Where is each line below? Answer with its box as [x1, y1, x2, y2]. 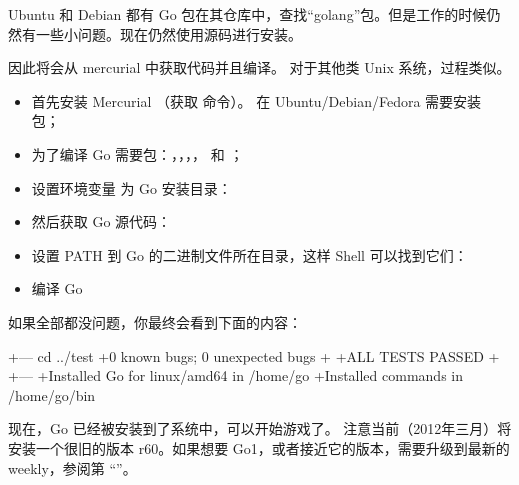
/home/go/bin [8, 384, 96, 405]
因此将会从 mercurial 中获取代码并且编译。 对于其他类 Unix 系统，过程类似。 [8, 57, 511, 78]
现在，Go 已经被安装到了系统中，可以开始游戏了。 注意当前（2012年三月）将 [8, 418, 512, 439]
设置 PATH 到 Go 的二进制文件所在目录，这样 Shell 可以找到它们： [31, 244, 468, 265]
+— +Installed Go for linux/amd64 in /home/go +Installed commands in [8, 365, 463, 386]
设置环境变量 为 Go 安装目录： [31, 177, 232, 198]
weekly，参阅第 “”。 [8, 457, 137, 478]
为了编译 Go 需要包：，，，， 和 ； [31, 143, 244, 164]
